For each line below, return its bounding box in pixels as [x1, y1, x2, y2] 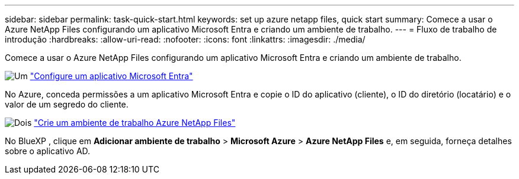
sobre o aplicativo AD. [5, 146, 91, 156]
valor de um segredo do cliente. [5, 99, 129, 109]
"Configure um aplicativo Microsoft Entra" [30, 71, 193, 81]
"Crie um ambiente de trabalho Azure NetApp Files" [34, 118, 236, 128]
